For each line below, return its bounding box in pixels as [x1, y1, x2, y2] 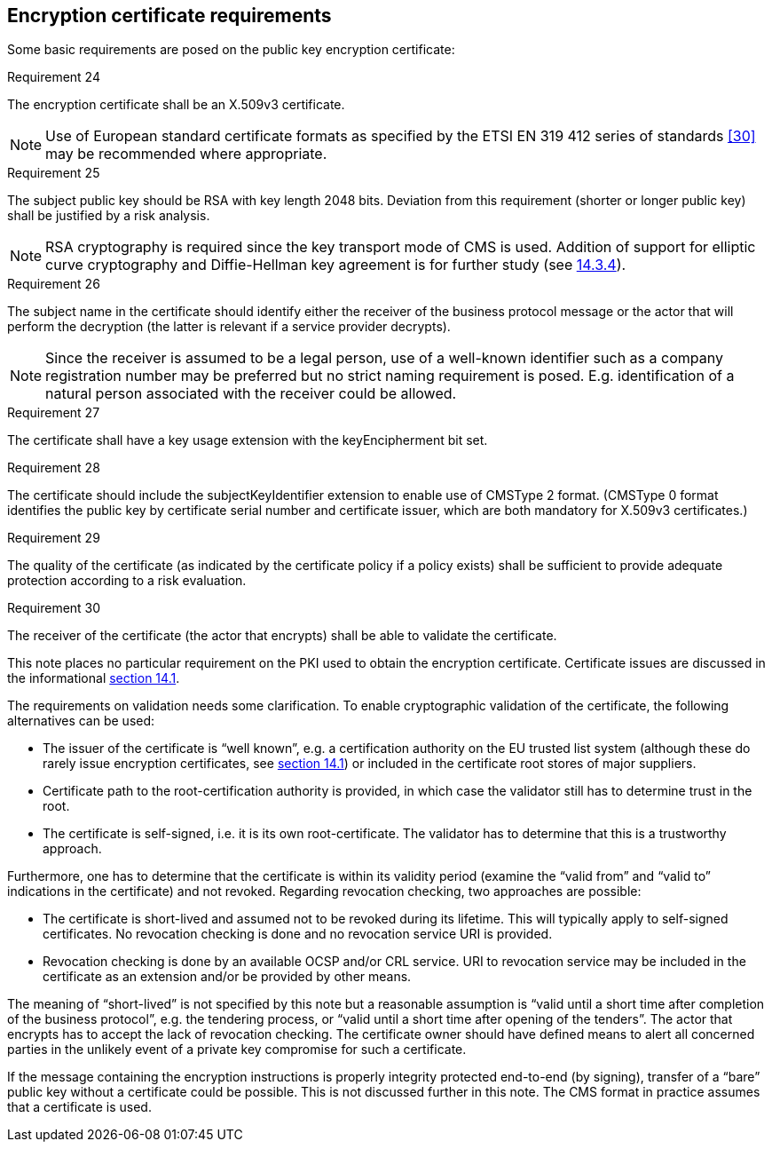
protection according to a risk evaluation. [7, 573, 247, 589]
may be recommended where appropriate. [45, 145, 327, 163]
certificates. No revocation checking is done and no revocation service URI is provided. [43, 926, 553, 942]
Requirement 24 [7, 69, 100, 85]
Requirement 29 [7, 530, 100, 546]
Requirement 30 [7, 600, 101, 616]
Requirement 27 [7, 405, 100, 421]
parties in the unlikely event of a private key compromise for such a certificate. [7, 1042, 467, 1058]
